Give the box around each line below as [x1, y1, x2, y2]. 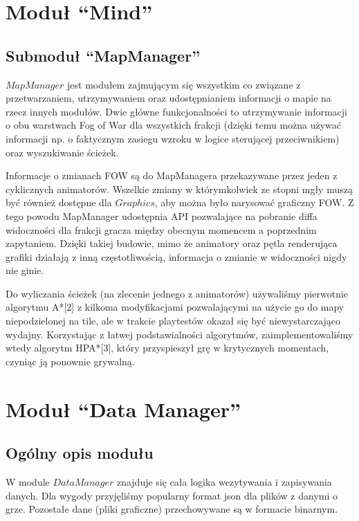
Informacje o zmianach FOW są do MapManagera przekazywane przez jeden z [6, 168, 338, 183]
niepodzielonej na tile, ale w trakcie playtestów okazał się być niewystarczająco [6, 313, 341, 328]
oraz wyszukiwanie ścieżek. [6, 145, 119, 159]
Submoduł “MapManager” [6, 44, 201, 66]
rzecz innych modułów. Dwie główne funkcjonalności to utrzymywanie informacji [6, 104, 347, 118]
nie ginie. [6, 263, 44, 277]
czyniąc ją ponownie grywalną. [6, 354, 135, 368]
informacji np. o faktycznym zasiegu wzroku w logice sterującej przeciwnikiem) [6, 131, 340, 145]
